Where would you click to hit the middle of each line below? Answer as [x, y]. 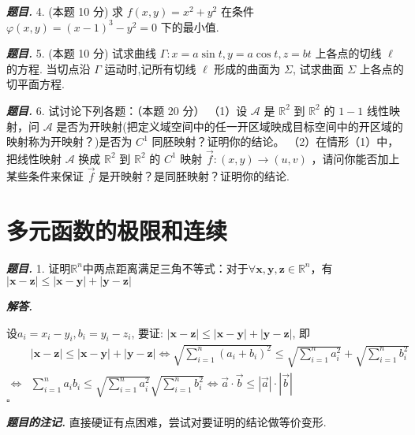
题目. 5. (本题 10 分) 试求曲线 [82, 53]
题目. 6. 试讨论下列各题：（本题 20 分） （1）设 [127, 110]
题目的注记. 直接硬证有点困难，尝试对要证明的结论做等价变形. [166, 422]
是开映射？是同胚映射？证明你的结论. [194, 175]
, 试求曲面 [318, 68]
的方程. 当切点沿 [49, 68]
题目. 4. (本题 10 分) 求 [65, 11]
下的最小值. [190, 26]
